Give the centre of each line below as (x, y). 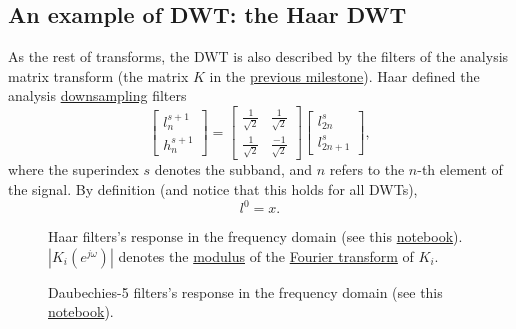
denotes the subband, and (233, 169)
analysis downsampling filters (97, 95)
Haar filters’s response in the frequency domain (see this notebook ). (255, 236)
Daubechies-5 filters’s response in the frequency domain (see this (245, 291)
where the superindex (73, 169)
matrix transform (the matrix (98, 75)
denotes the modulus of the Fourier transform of (266, 255)
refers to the (367, 169)
